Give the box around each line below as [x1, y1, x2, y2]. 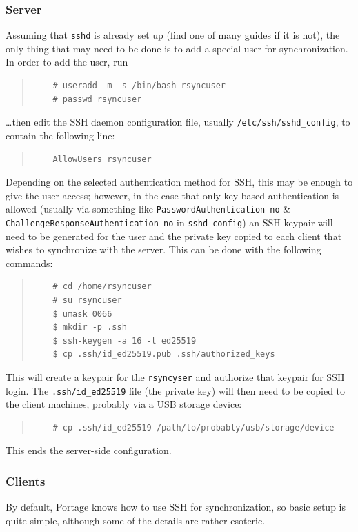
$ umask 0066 [52, 308, 112, 319]
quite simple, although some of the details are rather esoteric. [6, 513, 266, 527]
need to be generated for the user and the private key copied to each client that [6, 228, 342, 243]
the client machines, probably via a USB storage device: [6, 397, 242, 411]
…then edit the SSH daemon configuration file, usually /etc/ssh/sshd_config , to [6, 115, 350, 129]
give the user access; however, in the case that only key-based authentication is [6, 188, 339, 202]
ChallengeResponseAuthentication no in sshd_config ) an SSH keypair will [6, 215, 333, 229]
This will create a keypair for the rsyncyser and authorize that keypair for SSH [6, 369, 345, 384]
